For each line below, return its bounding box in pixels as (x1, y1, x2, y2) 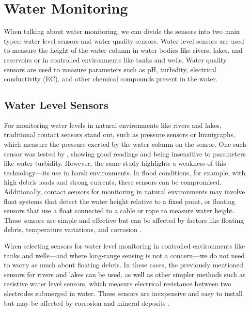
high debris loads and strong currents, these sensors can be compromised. (4, 177, 221, 187)
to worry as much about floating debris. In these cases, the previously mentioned (4, 260, 244, 270)
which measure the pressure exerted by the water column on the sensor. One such (4, 139, 246, 149)
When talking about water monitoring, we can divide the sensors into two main (4, 26, 240, 36)
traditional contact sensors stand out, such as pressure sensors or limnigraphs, (4, 129, 235, 140)
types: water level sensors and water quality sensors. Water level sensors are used (4, 35, 244, 46)
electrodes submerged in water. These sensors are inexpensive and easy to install (4, 288, 243, 298)
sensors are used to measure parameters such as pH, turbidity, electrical (4, 64, 217, 74)
